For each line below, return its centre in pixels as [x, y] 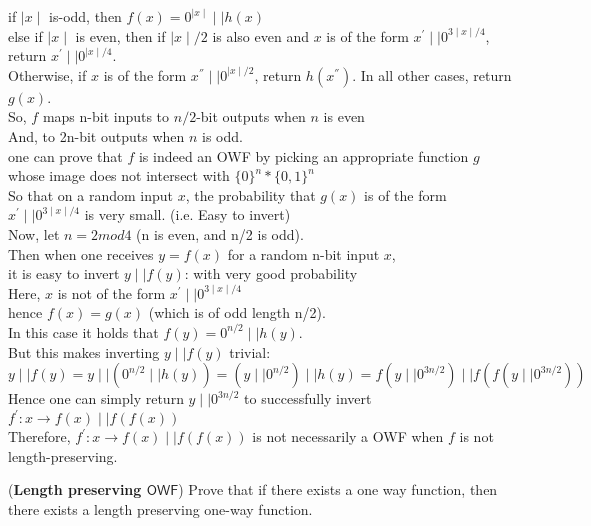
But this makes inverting [84, 351]
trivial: [250, 351]
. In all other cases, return [432, 74]
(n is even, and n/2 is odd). [220, 233]
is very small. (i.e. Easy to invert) [187, 214]
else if [25, 35]
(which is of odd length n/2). [237, 312]
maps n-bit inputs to [106, 116]
